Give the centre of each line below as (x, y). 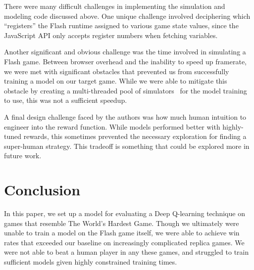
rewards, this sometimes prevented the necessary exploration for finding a (135, 136)
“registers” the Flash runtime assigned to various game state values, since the (121, 25)
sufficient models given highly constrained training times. (91, 262)
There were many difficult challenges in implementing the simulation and (115, 6)
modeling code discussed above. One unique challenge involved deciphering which (127, 16)
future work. (23, 156)
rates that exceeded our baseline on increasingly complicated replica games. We (124, 242)
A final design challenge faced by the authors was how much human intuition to (125, 116)
